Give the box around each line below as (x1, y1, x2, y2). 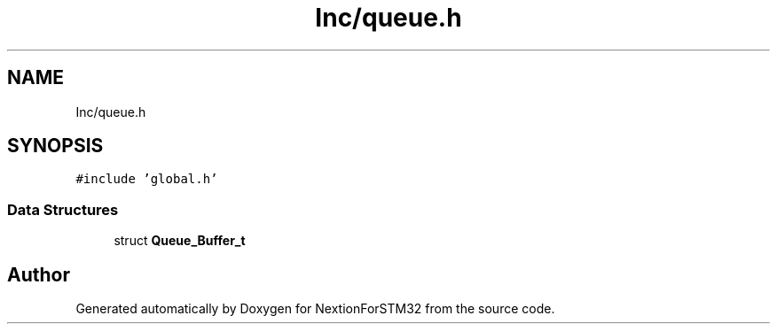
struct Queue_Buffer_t (114, 233, 246, 249)
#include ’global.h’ (75, 172, 218, 187)
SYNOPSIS (7, 135, 104, 158)
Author (7, 263, 70, 286)
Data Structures (7, 200, 119, 219)
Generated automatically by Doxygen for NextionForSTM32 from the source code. (75, 301, 555, 317)
